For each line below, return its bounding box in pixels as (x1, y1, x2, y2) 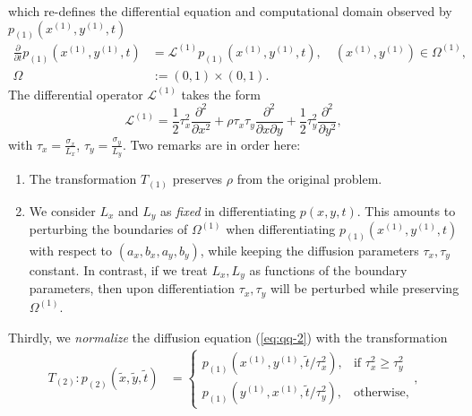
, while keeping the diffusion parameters (200, 241, 419, 260)
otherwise (353, 386, 406, 400)
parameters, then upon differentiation (29, 279, 236, 298)
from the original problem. (236, 169, 382, 188)
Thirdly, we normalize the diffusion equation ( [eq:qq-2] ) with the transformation (8, 327, 448, 346)
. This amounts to (356, 201, 456, 220)
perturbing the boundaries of (29, 220, 188, 238)
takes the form (181, 84, 261, 103)
